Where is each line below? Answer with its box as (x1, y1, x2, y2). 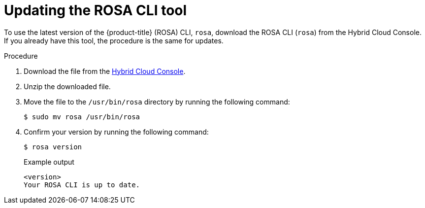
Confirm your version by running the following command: (24, 127, 209, 136)
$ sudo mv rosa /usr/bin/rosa (24, 112, 140, 121)
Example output (24, 157, 74, 166)
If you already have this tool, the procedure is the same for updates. (4, 36, 224, 45)
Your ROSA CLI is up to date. (24, 180, 140, 189)
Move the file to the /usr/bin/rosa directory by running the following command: (24, 97, 290, 106)
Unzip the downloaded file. (24, 82, 111, 91)
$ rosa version (24, 142, 82, 151)
